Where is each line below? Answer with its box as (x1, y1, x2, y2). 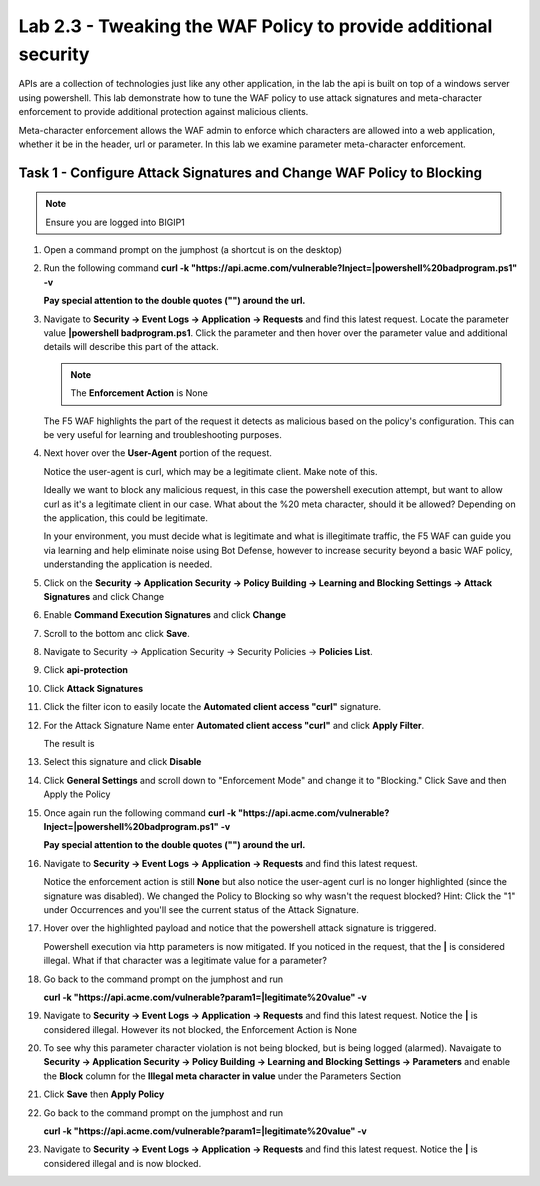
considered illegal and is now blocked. (43, 1157, 202, 1169)
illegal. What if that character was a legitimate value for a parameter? (43, 955, 327, 967)
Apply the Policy (43, 788, 111, 800)
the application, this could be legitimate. (43, 511, 209, 524)
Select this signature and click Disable (43, 756, 202, 768)
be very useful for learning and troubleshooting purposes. (43, 429, 282, 440)
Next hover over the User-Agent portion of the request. (43, 447, 272, 459)
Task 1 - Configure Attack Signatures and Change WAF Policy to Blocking (18, 164, 483, 181)
